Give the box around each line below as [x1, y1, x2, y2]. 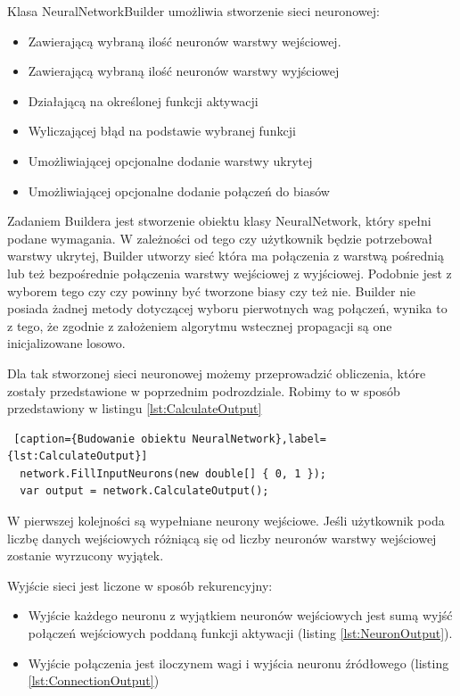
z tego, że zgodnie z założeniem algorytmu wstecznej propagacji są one [7, 316, 392, 335]
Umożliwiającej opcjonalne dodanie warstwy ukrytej [28, 151, 313, 170]
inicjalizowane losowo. [7, 334, 126, 352]
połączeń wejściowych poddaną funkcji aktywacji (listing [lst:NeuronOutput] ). [28, 624, 453, 642]
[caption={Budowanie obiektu [13, 432, 186, 445]
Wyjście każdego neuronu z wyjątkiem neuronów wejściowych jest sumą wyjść [28, 606, 453, 625]
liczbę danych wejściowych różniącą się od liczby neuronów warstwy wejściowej [7, 528, 437, 547]
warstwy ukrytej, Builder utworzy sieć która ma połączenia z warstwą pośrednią [7, 246, 444, 265]
